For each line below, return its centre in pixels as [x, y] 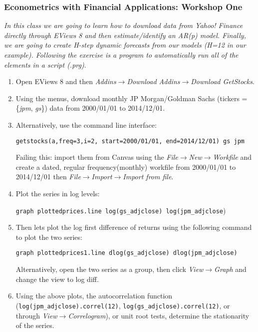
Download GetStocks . [223, 81]
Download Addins [153, 81]
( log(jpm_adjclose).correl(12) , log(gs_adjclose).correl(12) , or [123, 305]
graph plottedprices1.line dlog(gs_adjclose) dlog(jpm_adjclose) [127, 253]
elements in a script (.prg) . [45, 64]
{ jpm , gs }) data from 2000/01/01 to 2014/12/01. [90, 108]
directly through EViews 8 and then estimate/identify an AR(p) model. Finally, [125, 35]
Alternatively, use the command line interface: [86, 124]
